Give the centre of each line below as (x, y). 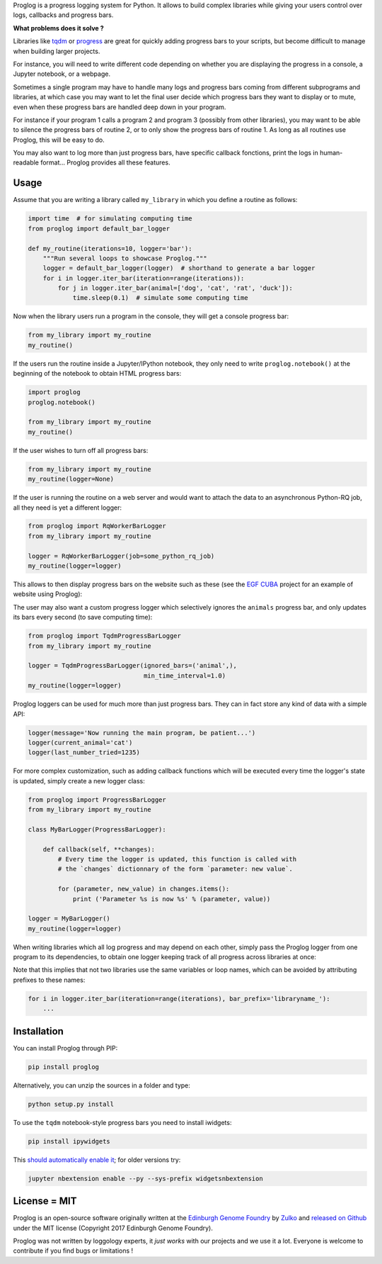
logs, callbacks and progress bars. (63, 15)
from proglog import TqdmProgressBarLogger (105, 636)
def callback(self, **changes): (99, 849)
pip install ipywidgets (69, 1141)
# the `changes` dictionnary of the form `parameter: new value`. (175, 869)
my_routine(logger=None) (71, 479)
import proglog (54, 392)
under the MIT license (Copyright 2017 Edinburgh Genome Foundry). (113, 1228)
